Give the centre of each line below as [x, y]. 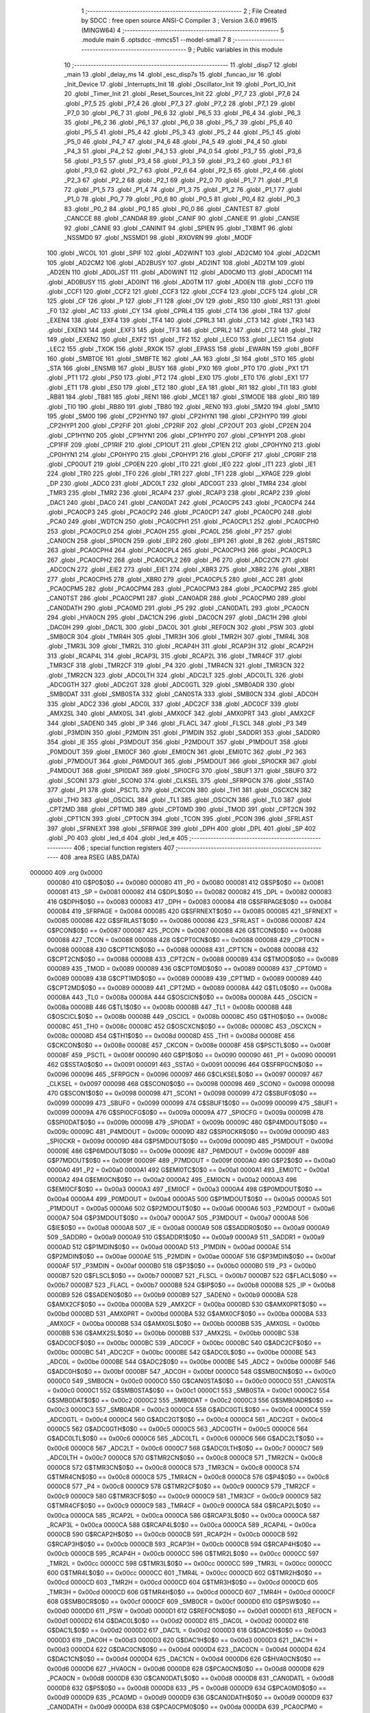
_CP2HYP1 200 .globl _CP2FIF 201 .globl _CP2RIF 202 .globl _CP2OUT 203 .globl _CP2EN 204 [179, 426]
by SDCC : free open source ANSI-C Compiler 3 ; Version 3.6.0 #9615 [179, 21]
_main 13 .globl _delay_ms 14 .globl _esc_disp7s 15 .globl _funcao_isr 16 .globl [173, 75]
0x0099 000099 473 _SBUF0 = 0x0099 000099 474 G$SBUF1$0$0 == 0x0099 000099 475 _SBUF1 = [193, 1102]
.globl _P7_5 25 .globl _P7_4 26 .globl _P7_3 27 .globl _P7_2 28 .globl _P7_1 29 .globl [180, 103]
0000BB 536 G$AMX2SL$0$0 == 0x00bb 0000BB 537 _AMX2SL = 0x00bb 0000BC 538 [173, 1333]
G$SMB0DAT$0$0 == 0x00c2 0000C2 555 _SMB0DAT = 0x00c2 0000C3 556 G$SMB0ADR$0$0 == [190, 1400]
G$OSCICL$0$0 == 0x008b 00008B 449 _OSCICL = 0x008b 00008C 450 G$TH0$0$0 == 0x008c [187, 1017]
